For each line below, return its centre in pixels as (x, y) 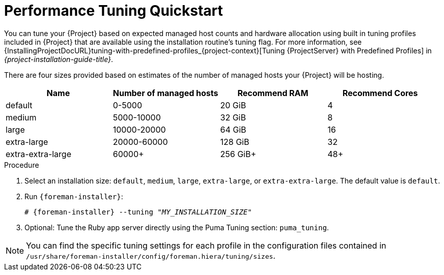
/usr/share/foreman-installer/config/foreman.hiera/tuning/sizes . (151, 255)
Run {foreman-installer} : (74, 196)
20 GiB (233, 105)
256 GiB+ (238, 154)
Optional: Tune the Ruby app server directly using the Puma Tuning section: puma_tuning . (177, 227)
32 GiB (233, 117)
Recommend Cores (380, 93)
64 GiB (233, 129)
